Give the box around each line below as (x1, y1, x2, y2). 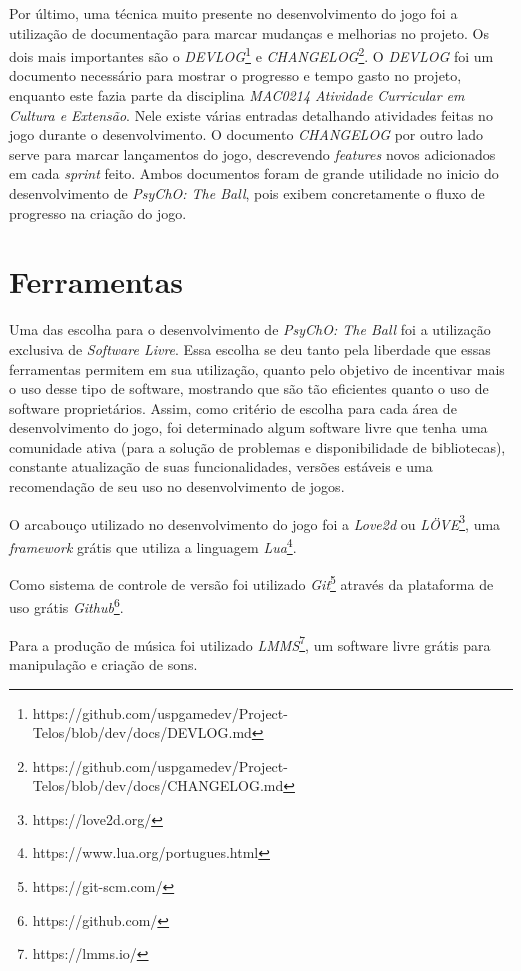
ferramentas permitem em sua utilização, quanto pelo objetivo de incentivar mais (9, 358, 505, 379)
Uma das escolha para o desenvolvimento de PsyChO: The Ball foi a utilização (9, 319, 491, 340)
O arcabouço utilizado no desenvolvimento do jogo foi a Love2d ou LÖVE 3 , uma (9, 510, 501, 534)
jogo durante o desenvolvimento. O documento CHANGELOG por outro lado (9, 124, 484, 145)
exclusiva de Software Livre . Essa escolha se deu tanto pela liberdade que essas (9, 338, 491, 359)
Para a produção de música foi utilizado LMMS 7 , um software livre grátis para (9, 631, 491, 655)
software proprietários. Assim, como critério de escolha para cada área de (9, 397, 457, 418)
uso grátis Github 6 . (9, 594, 124, 618)
